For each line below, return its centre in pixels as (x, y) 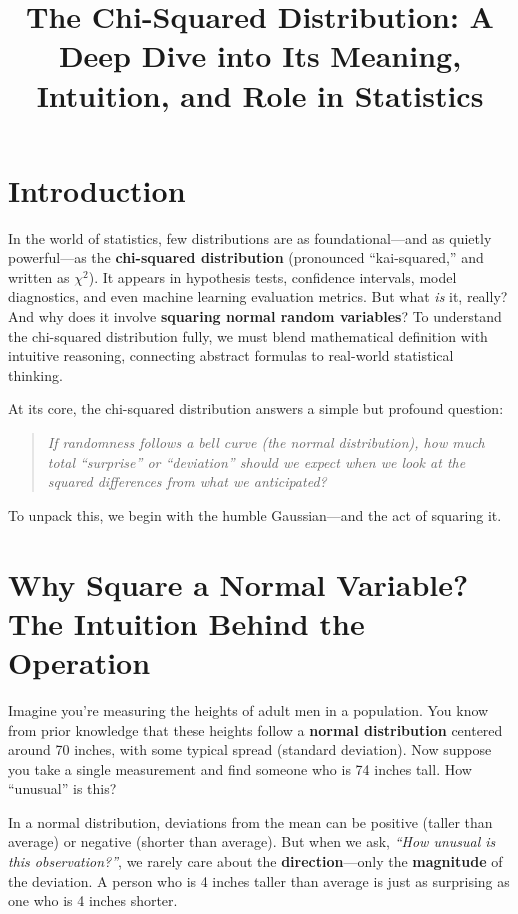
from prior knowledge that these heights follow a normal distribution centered (255, 729)
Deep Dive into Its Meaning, (260, 55)
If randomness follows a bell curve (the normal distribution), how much (266, 442)
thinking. (35, 374)
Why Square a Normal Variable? (238, 583)
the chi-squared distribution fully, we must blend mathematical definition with (248, 335)
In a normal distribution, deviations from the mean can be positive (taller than (250, 821)
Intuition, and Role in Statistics (260, 94)
